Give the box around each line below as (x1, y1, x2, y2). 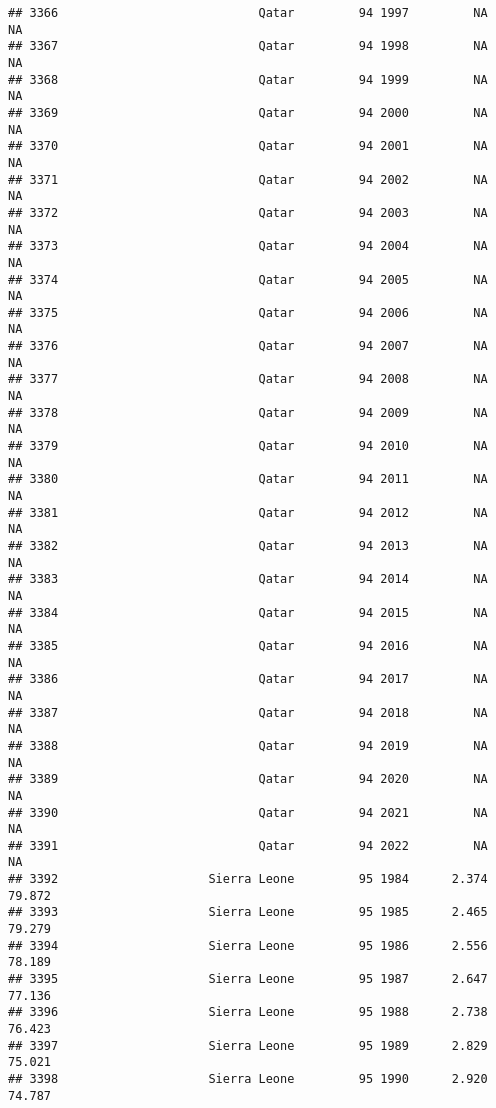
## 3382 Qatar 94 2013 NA (8, 539, 488, 553)
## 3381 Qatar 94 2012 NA (8, 505, 488, 520)
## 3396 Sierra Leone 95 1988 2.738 (8, 1005, 488, 1020)
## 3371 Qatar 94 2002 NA (8, 172, 488, 187)
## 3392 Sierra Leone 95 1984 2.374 (8, 872, 488, 887)
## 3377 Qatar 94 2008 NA (8, 372, 488, 387)
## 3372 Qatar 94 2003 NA (8, 205, 488, 220)
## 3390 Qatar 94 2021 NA (8, 805, 488, 820)
